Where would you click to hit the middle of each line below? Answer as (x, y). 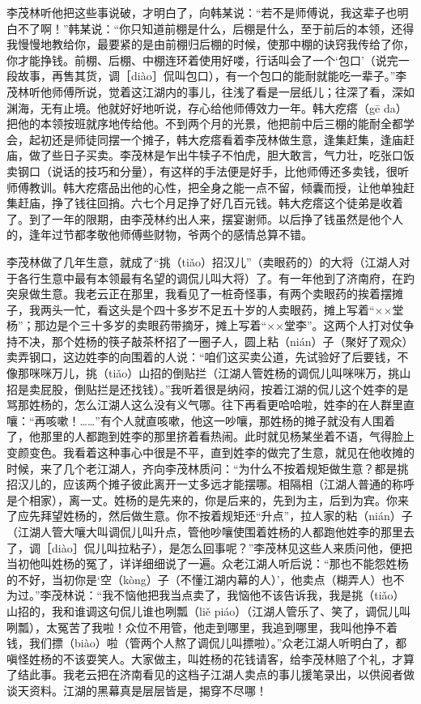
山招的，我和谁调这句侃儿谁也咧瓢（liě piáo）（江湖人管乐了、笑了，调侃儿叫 (209, 610)
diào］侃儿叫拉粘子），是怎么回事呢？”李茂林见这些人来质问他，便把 (232, 547)
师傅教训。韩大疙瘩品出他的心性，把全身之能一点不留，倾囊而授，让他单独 (205, 187)
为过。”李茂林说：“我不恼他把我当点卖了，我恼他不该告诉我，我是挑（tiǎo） (206, 595)
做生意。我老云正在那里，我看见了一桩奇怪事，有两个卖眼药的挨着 (204, 294)
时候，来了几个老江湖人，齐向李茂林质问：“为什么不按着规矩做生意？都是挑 (208, 468)
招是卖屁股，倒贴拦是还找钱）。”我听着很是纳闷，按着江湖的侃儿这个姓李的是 (208, 388)
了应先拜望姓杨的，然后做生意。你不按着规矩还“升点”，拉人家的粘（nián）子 (210, 516)
